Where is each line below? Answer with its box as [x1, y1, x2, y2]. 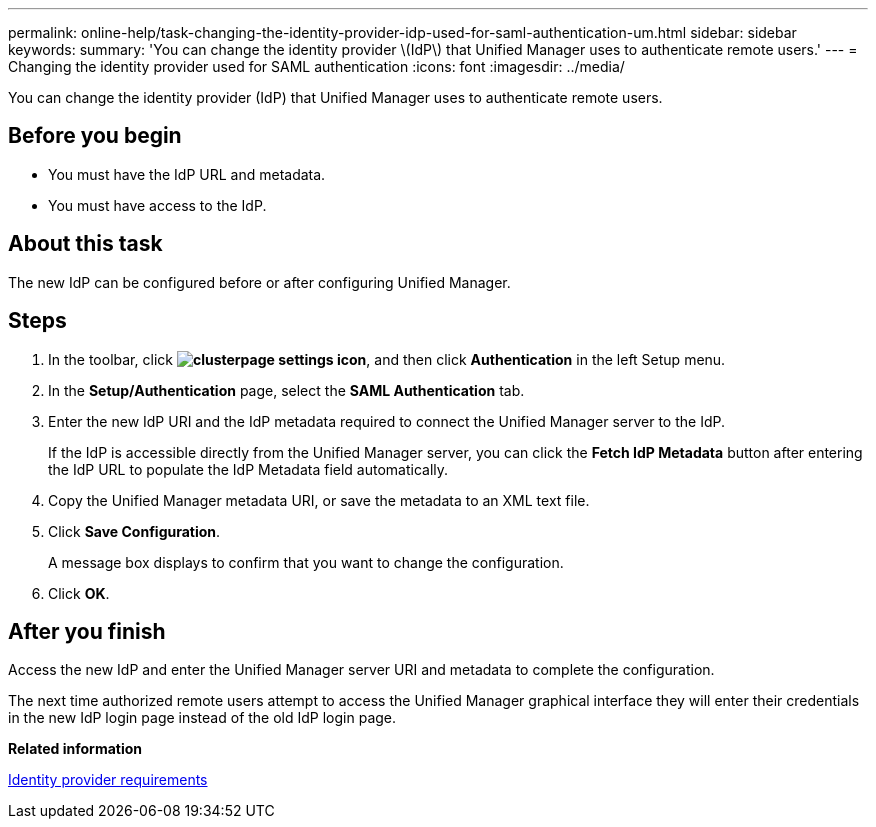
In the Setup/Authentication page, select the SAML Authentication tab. [48, 381, 525, 399]
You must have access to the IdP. [48, 196, 267, 214]
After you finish [8, 618, 166, 644]
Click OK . [48, 584, 110, 602]
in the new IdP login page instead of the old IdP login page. [8, 709, 397, 727]
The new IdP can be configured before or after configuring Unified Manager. [8, 273, 511, 291]
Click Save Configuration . [48, 522, 221, 540]
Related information [8, 740, 143, 758]
